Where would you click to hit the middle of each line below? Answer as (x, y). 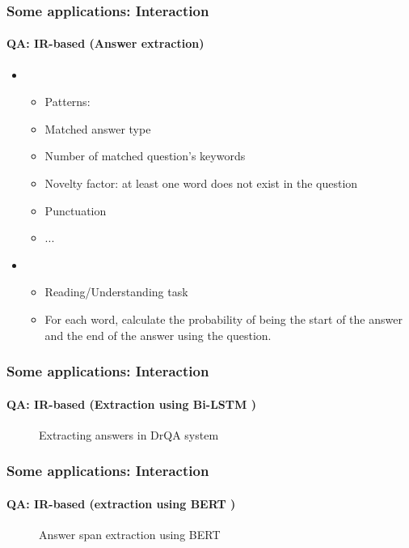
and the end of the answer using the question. (158, 335)
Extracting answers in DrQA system (129, 434)
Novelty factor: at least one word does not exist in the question (201, 183)
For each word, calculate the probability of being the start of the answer (223, 319)
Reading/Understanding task (116, 292)
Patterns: (67, 102)
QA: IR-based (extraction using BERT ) (121, 503)
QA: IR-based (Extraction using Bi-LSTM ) (131, 404)
